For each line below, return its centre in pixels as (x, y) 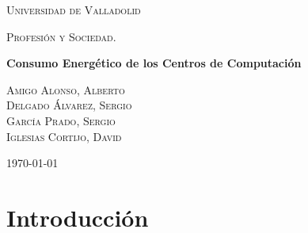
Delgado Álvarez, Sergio (69, 105)
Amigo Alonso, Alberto (66, 89)
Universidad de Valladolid (74, 10)
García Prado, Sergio (61, 120)
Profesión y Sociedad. (61, 36)
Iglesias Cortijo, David (64, 136)
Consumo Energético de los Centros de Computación (154, 63)
